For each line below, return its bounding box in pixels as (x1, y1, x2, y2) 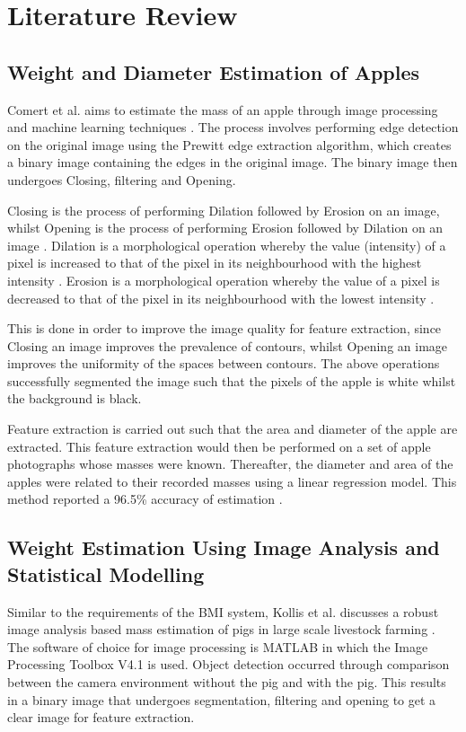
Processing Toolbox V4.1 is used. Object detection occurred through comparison (7, 655, 450, 674)
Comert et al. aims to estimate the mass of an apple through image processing (7, 100, 438, 119)
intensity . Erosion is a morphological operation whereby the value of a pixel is (7, 270, 440, 289)
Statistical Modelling (7, 560, 205, 587)
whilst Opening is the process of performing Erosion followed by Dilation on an (7, 218, 444, 237)
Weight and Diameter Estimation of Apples (7, 57, 420, 85)
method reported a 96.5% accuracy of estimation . (7, 489, 283, 508)
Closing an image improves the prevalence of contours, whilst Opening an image (7, 336, 448, 355)
